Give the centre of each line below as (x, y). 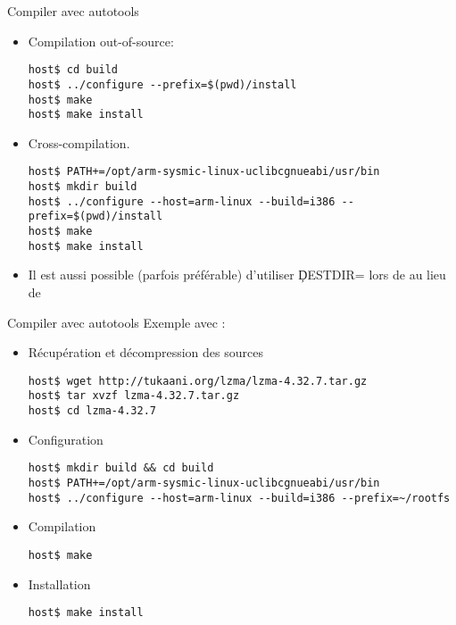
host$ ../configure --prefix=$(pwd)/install (162, 84)
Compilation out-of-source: (101, 41)
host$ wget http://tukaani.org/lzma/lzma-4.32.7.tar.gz (198, 381)
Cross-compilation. (79, 142)
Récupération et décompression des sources (145, 352)
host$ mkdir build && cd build (121, 468)
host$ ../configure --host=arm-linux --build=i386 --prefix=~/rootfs (239, 498)
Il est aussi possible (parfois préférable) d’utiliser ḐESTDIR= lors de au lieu (237, 275)
